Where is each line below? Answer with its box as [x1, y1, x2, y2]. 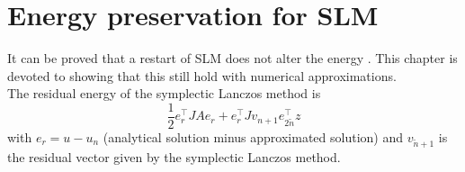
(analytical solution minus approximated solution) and [103, 127, 403, 146]
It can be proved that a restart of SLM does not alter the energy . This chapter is [7, 49, 458, 68]
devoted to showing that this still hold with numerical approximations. [7, 66, 397, 85]
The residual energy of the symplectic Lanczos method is [7, 84, 321, 103]
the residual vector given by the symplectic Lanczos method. [7, 147, 341, 166]
